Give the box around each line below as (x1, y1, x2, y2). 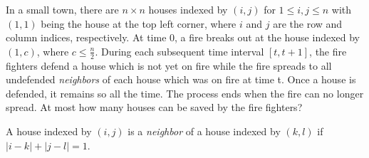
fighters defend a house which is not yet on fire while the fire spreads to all (6, 58, 332, 73)
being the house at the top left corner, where (41, 16, 237, 31)
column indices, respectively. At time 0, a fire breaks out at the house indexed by (6, 30, 360, 45)
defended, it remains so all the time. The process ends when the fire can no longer (6, 85, 364, 100)
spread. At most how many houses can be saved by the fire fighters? (6, 100, 303, 115)
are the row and (273, 16, 343, 31)
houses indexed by (148, 2, 228, 16)
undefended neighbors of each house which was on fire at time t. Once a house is (6, 72, 356, 87)
